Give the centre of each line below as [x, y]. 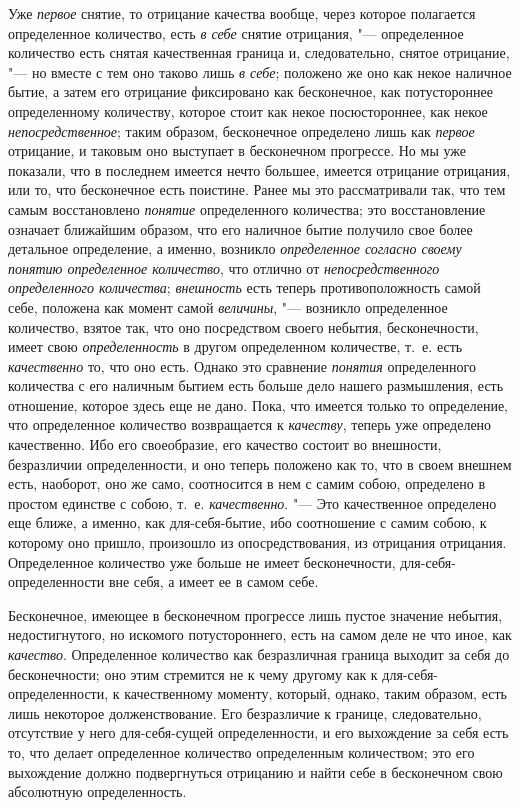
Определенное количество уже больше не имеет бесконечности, [202, 561]
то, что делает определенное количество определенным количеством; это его [241, 751]
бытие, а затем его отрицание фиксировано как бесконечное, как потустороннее [250, 91]
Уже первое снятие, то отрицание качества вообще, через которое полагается [242, 13]
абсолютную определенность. [97, 791]
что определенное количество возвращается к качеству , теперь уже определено [250, 424]
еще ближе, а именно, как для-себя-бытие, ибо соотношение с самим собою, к [247, 522]
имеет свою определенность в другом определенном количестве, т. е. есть [235, 346]
